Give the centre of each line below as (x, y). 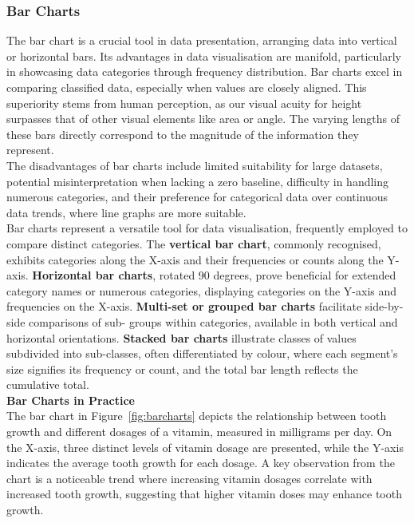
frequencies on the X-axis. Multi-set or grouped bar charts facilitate (184, 306)
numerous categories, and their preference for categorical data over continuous (197, 197)
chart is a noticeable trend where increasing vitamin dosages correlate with (189, 478)
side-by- (384, 306)
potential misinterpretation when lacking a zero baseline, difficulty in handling (198, 181)
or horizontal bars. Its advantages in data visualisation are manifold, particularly (204, 55)
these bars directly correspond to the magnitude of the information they (183, 134)
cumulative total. (48, 384)
